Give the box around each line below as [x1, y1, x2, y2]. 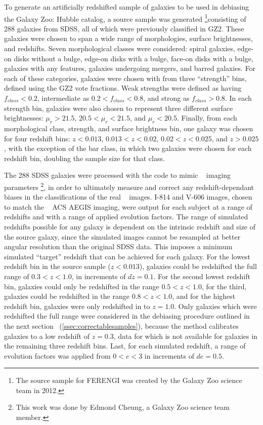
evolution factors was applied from [4, 350, 111, 361]
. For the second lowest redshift [153, 271, 250, 281]
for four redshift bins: [4, 133, 70, 143]
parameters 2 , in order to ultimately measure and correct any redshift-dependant [4, 180, 254, 192]
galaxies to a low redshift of [4, 330, 90, 341]
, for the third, [202, 281, 247, 291]
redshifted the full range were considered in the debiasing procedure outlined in [4, 311, 250, 321]
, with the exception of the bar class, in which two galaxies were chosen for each [4, 143, 252, 153]
